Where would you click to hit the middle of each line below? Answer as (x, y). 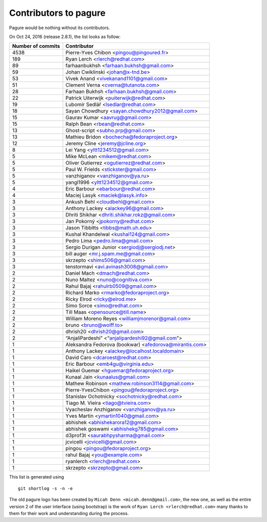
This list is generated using (37, 477)
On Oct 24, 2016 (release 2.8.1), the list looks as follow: (65, 37)
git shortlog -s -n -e (45, 488)
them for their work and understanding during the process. (69, 513)
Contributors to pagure (57, 13)
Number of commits (36, 46)
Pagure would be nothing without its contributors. (60, 28)
